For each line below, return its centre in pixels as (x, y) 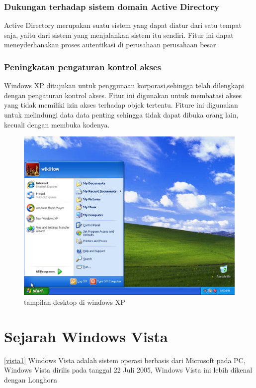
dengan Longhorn (31, 379)
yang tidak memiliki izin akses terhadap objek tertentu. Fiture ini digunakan (121, 105)
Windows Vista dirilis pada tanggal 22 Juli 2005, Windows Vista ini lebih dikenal (128, 370)
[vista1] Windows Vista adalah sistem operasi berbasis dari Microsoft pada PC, (125, 360)
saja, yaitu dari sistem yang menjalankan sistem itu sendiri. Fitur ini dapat (119, 35)
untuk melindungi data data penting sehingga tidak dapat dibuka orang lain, (121, 115)
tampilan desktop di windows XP (75, 302)
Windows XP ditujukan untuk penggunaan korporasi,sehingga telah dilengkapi (124, 85)
